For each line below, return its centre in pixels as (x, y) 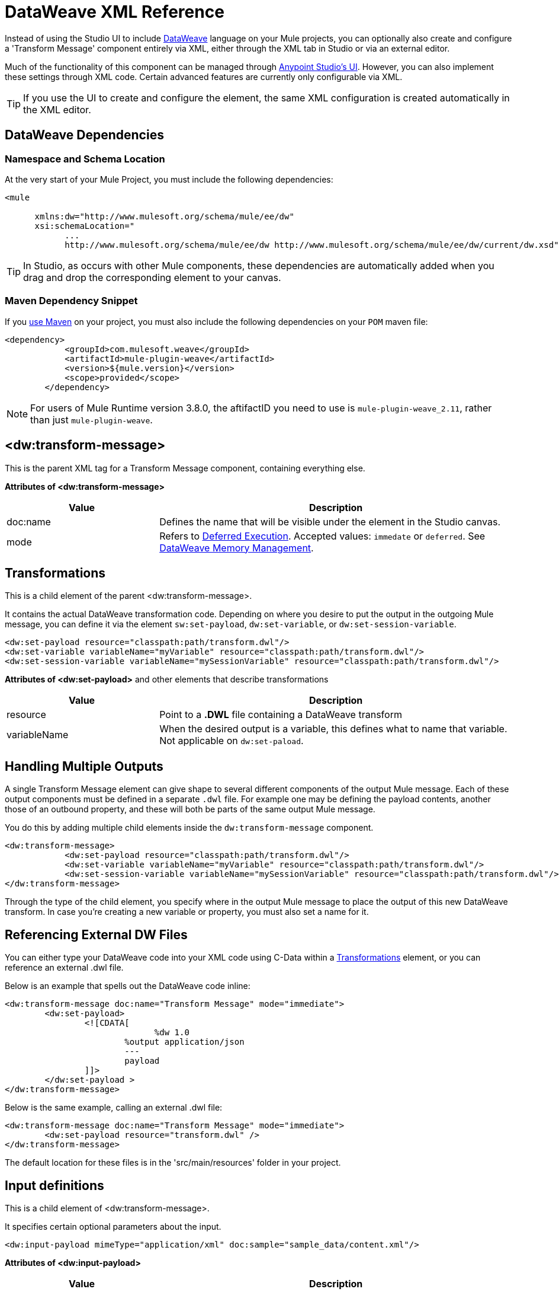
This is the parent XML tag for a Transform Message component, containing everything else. (185, 468)
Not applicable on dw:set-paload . (232, 741)
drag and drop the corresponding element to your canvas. (152, 277)
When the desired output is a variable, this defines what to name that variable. (333, 729)
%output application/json (184, 1042)
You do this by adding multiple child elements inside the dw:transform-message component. (189, 828)
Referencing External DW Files (96, 934)
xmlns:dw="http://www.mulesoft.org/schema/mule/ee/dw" (164, 216)
